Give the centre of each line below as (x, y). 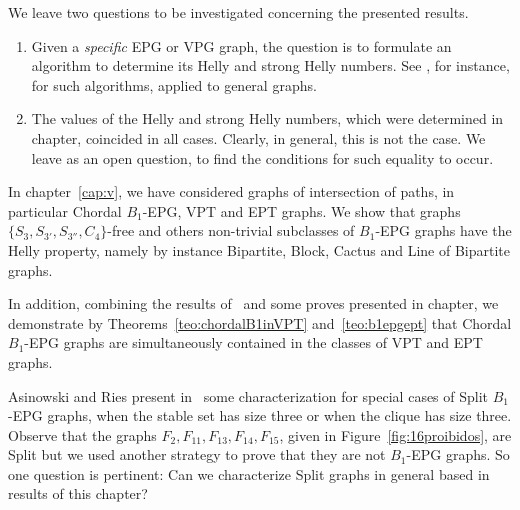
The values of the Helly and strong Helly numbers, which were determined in (267, 118)
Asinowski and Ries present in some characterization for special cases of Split (248, 395)
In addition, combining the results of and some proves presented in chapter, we (253, 303)
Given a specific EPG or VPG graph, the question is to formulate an (241, 45)
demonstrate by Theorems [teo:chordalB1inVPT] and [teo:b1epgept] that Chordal (260, 322)
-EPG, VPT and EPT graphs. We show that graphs (301, 210)
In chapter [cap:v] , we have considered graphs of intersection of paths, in (231, 191)
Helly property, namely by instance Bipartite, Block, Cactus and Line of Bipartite (259, 249)
